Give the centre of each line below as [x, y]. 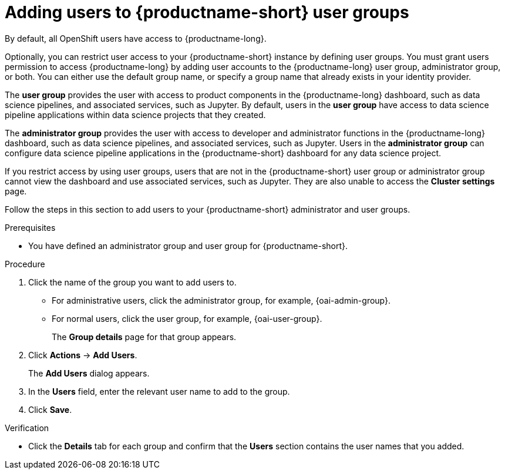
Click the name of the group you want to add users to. [132, 282]
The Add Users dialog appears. [89, 373]
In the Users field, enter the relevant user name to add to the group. [159, 391]
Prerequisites [30, 227]
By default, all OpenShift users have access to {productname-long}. [136, 38]
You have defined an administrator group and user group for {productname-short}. [188, 246]
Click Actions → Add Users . [83, 355]
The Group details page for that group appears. [144, 337]
